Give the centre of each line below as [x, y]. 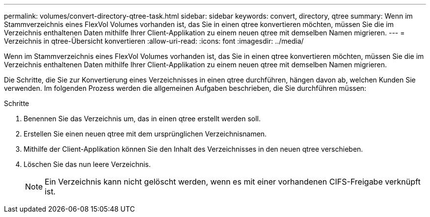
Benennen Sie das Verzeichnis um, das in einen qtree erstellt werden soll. [142, 119]
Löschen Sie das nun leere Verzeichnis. [87, 164]
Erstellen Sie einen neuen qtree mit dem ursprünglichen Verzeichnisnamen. [145, 134]
